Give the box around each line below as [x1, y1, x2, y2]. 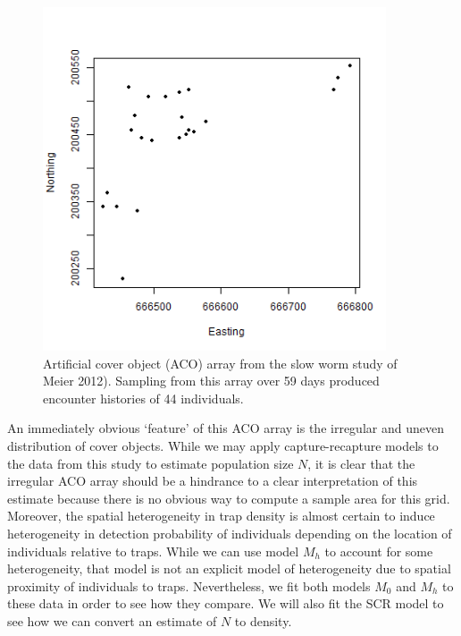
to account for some [324, 541, 433, 560]
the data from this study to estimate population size [7, 454, 294, 472]
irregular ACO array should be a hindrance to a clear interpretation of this [7, 471, 418, 490]
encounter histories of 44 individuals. [43, 388, 244, 407]
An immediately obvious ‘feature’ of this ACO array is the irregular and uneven [7, 419, 444, 437]
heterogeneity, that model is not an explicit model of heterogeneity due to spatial [7, 559, 451, 578]
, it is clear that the [307, 454, 415, 472]
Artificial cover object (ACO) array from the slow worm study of [43, 353, 398, 372]
